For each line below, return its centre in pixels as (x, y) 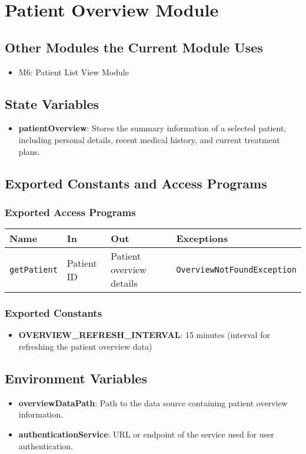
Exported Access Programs (70, 212)
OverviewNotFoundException (236, 269)
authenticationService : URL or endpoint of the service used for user (146, 434)
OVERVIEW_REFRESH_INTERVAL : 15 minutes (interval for (144, 335)
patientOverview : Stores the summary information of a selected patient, (152, 128)
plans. (29, 151)
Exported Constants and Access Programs (136, 183)
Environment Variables (76, 378)
